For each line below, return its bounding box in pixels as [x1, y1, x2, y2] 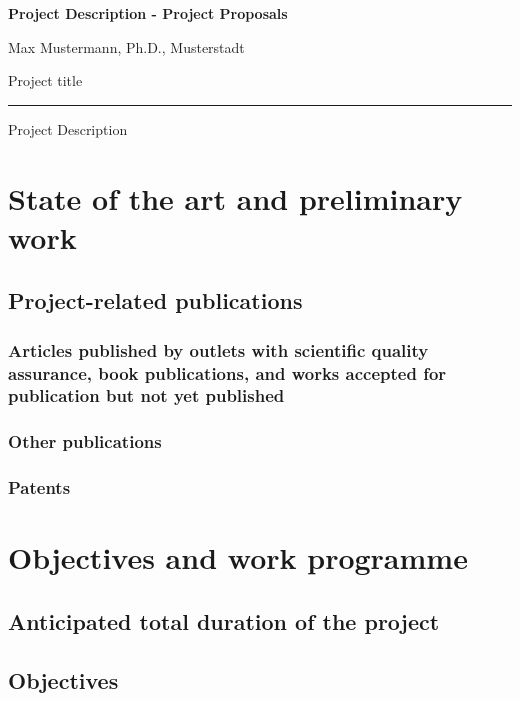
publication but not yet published [8, 383, 285, 408]
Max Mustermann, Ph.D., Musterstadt [8, 36, 245, 57]
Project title [8, 70, 83, 91]
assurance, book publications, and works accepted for [8, 360, 447, 385]
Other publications [8, 429, 162, 454]
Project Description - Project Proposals [8, 3, 288, 23]
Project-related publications [8, 285, 303, 316]
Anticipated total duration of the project [8, 605, 440, 636]
